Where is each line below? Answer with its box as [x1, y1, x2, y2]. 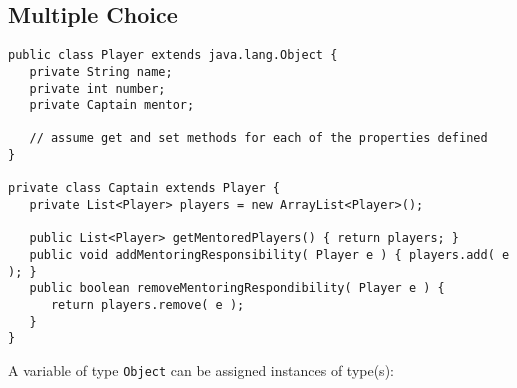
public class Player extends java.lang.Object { [8, 48, 338, 63]
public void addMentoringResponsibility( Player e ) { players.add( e [29, 248, 510, 263]
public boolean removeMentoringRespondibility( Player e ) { [29, 281, 445, 296]
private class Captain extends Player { [8, 181, 281, 196]
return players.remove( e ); [50, 298, 245, 313]
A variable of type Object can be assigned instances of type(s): [8, 360, 394, 381]
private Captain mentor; [29, 98, 195, 113]
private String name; [29, 64, 173, 79]
